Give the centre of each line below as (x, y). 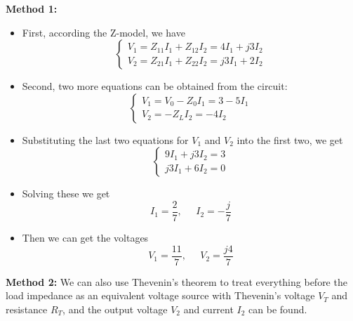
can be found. (278, 309)
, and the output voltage (115, 309)
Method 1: (32, 8)
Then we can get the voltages (85, 238)
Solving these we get (66, 194)
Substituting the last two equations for (105, 139)
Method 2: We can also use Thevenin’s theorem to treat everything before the (176, 281)
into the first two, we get (290, 139)
